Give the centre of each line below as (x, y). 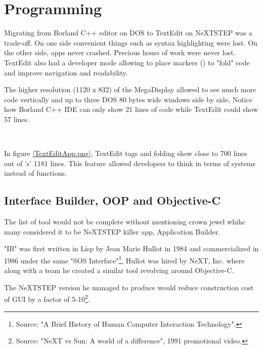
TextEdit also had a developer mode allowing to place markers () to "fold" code (127, 62)
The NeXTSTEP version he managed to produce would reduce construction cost (129, 287)
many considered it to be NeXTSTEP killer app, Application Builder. (112, 231)
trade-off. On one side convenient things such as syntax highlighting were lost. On (131, 42)
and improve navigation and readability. (66, 72)
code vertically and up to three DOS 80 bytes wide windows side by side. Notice (128, 99)
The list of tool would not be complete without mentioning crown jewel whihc (125, 222)
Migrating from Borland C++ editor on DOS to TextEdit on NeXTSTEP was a (128, 33)
